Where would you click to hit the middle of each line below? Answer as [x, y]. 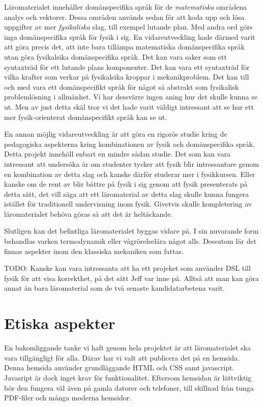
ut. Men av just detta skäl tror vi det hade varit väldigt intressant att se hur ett [129, 106]
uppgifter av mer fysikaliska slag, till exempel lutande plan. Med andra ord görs [128, 27]
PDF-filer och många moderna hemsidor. [68, 398]
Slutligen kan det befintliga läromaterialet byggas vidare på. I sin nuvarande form [131, 231]
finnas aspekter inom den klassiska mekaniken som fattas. [94, 251]
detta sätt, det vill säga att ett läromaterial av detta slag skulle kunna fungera [127, 194]
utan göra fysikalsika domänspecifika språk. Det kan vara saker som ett [115, 56]
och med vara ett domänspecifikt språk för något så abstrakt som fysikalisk [122, 86]
